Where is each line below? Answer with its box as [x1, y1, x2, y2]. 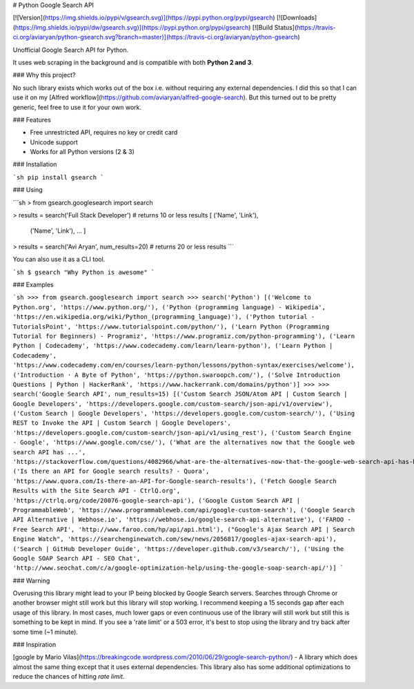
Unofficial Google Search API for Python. [12, 46, 129, 54]
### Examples [12, 280, 55, 289]
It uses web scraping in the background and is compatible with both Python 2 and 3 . [12, 58, 253, 66]
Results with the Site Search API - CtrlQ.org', [12, 487, 181, 495]
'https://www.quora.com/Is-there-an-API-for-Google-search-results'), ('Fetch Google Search [12, 477, 337, 485]
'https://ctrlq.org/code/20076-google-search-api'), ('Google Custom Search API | [12, 496, 300, 504]
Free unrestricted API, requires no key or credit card [30, 128, 178, 137]
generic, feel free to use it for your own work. [12, 103, 141, 111]
